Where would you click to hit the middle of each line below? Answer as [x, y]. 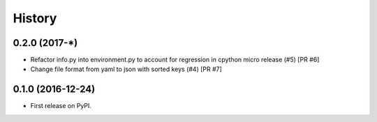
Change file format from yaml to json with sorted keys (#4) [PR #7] [126, 69]
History [35, 18]
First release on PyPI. [61, 106]
